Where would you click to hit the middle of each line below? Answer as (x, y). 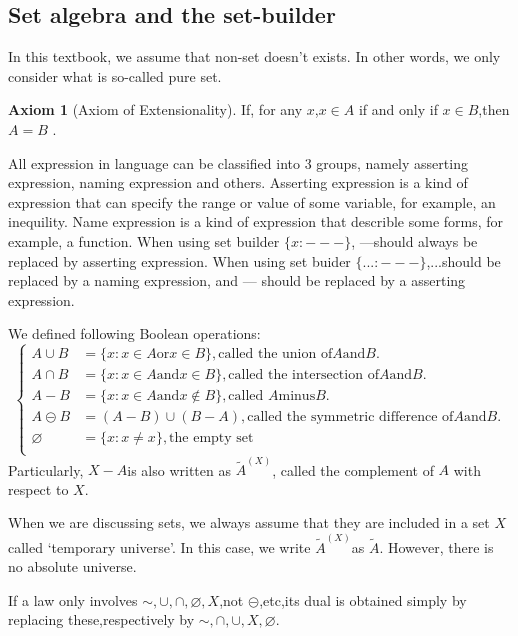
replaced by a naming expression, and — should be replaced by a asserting (237, 280)
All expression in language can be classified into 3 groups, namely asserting (238, 162)
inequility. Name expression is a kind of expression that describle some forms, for (256, 221)
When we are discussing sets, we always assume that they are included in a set (249, 522)
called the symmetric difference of (350, 417)
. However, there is (436, 546)
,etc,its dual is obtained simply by (363, 599)
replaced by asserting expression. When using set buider (179, 260)
